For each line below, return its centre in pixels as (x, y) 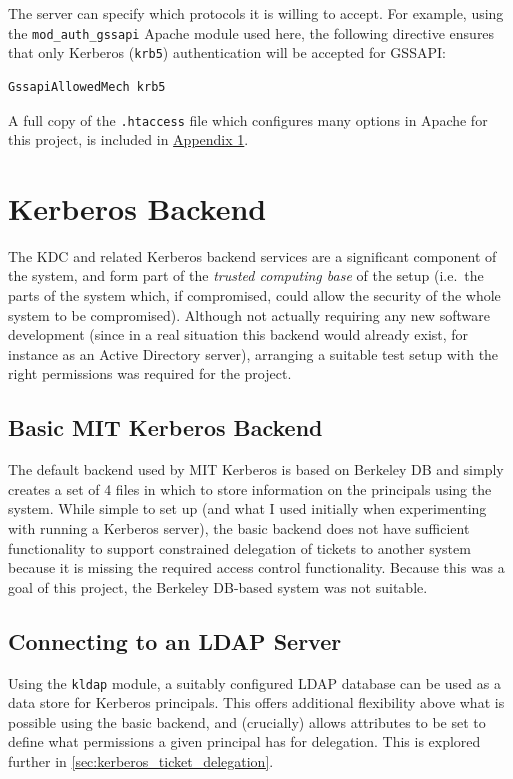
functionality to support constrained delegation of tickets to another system (239, 547)
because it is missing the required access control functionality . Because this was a (256, 567)
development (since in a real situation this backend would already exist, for (238, 334)
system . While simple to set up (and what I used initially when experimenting (247, 508)
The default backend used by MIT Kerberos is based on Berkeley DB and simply (256, 469)
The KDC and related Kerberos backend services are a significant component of (252, 255)
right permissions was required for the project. (150, 373)
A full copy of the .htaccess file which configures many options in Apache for (248, 119)
